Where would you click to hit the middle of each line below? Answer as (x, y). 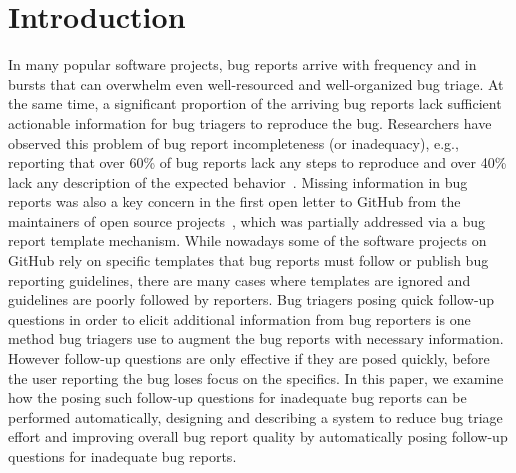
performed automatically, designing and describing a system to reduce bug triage (255, 416)
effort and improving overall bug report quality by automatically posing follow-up (258, 436)
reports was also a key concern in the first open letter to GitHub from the (234, 201)
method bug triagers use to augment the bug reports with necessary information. (256, 338)
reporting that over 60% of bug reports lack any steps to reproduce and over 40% (257, 162)
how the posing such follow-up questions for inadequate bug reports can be (237, 397)
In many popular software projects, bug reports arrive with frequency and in (242, 64)
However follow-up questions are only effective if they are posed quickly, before (249, 358)
